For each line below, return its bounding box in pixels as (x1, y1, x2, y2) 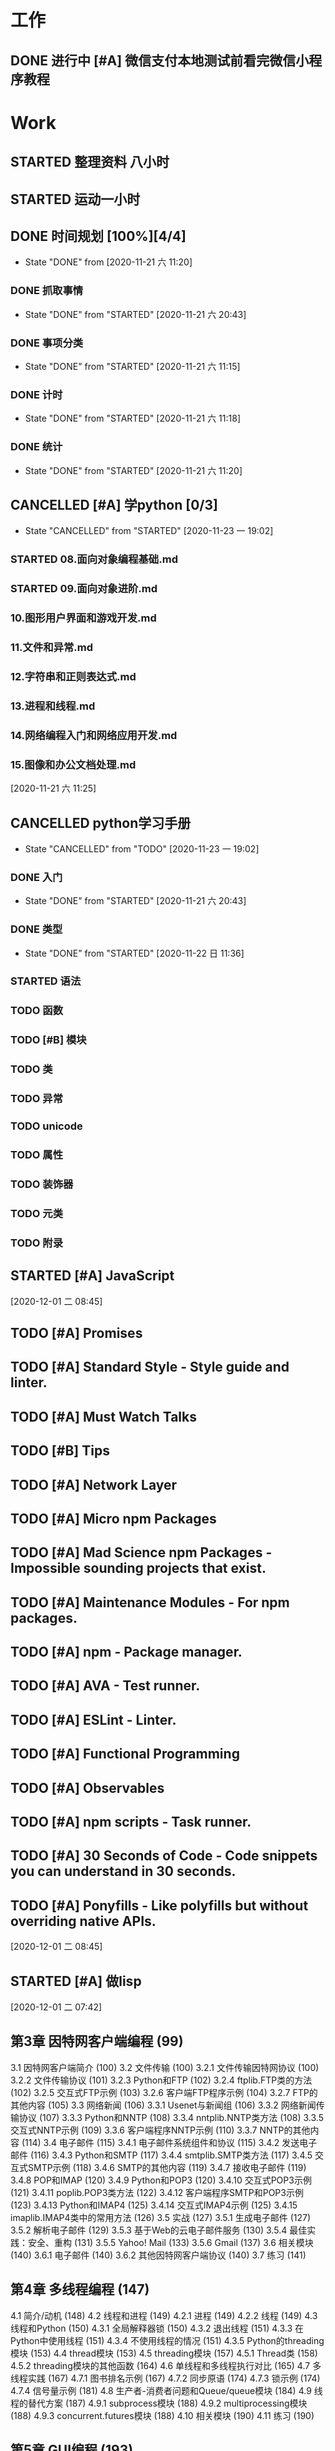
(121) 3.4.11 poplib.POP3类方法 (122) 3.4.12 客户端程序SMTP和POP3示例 (10, 2186, 304, 2198)
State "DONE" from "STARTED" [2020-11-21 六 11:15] (24, 360, 241, 372)
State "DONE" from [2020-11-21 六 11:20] (24, 256, 193, 268)
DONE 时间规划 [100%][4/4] (10, 227, 187, 245)
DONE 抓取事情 (10, 284, 84, 298)
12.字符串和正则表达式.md (10, 669, 137, 683)
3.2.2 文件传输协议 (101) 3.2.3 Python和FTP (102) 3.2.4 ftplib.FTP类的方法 (10, 2074, 313, 2086)
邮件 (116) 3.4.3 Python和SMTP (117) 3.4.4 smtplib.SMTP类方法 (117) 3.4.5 (10, 2149, 313, 2161)
